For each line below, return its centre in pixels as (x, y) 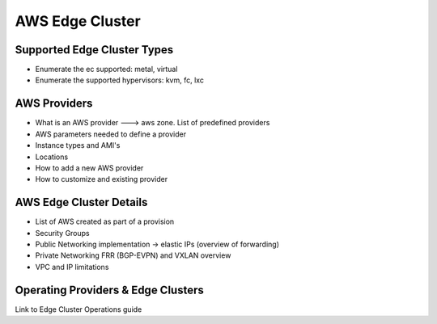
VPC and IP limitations (72, 267)
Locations (52, 157)
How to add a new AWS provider (89, 168)
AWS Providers (54, 104)
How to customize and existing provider (102, 179)
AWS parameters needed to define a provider (110, 134)
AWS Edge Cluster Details (81, 202)
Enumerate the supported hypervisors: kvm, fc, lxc (119, 80)
